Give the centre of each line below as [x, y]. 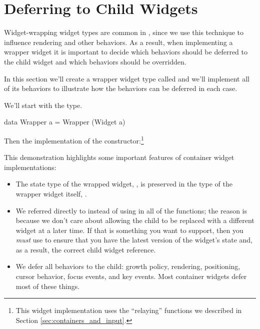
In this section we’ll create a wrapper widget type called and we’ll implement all [127, 78]
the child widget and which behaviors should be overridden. [95, 61]
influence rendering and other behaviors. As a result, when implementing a [118, 42]
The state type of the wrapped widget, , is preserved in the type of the [124, 184]
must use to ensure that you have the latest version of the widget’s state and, [134, 240]
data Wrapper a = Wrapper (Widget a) [65, 122]
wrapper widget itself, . [51, 193]
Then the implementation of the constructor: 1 [74, 139]
